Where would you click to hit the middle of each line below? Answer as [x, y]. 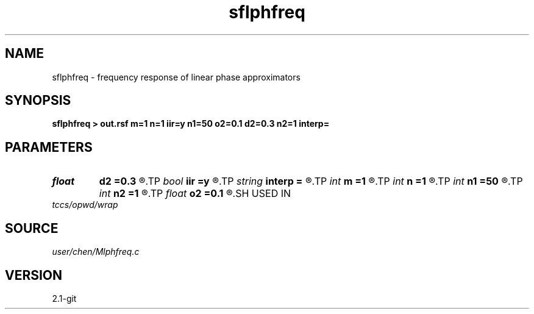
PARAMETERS [49, 147]
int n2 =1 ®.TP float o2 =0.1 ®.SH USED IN [195, 194]
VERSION [34, 275]
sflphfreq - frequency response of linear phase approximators [176, 77]
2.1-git [64, 298]
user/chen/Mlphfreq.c [96, 252]
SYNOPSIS [38, 101]
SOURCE [32, 228]
